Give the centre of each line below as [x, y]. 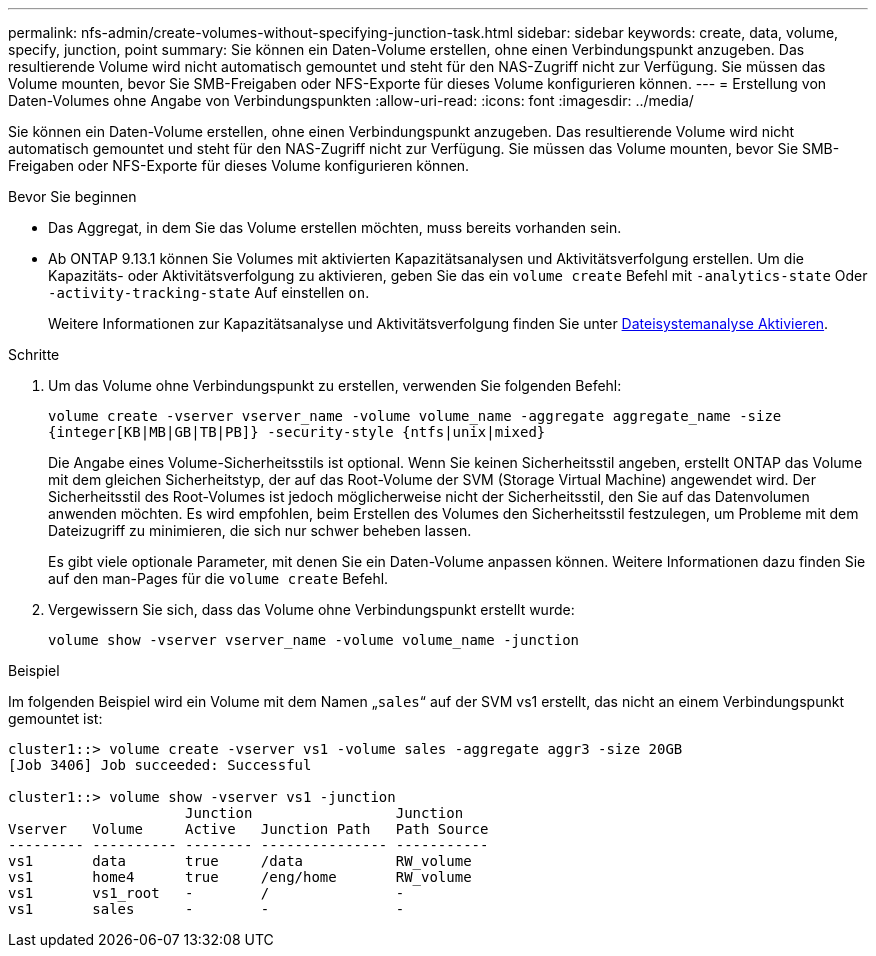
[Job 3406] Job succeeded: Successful [160, 765]
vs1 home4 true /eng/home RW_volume [240, 877]
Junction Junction [324, 813]
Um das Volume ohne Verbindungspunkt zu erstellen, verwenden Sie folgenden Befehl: [335, 385]
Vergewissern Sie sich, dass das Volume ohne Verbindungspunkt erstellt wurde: [311, 609]
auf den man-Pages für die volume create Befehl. [218, 578]
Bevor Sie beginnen [72, 196]
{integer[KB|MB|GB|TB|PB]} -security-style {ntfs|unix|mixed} [297, 432]
